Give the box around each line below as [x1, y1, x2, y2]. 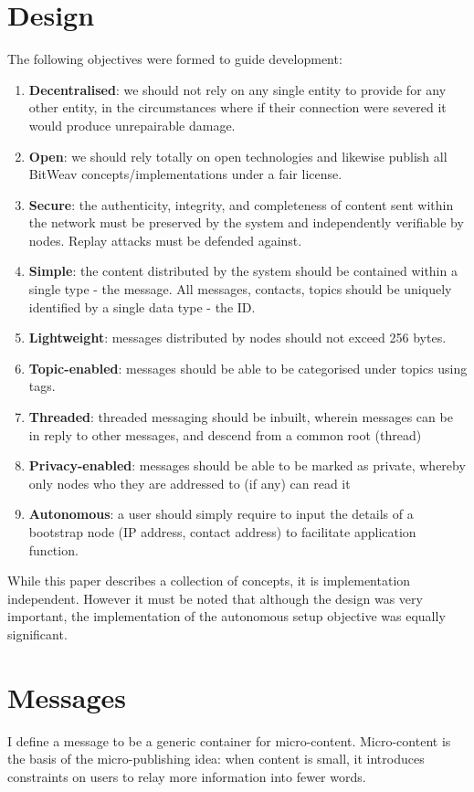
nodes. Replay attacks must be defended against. [28, 230, 302, 249]
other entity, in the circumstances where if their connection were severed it [28, 98, 447, 117]
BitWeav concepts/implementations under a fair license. [28, 164, 342, 184]
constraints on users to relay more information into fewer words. [7, 766, 366, 786]
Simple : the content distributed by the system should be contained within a [28, 261, 458, 280]
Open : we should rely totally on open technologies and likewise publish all [28, 146, 448, 165]
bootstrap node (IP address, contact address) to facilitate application [28, 523, 416, 541]
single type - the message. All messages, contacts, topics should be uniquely [28, 280, 452, 299]
